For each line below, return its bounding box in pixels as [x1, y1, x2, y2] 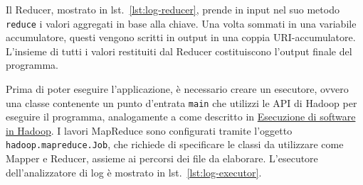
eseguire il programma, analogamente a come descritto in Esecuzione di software [6, 109, 356, 124]
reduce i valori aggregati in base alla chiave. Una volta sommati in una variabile [6, 16, 357, 30]
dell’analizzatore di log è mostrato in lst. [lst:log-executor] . [6, 164, 262, 179]
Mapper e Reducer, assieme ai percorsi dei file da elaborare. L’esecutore [6, 151, 318, 166]
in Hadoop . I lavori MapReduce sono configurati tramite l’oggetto [6, 123, 293, 138]
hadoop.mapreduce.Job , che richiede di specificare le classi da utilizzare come [6, 137, 344, 152]
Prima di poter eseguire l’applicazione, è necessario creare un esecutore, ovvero [6, 82, 349, 96]
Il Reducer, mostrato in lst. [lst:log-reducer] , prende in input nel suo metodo [6, 2, 340, 16]
